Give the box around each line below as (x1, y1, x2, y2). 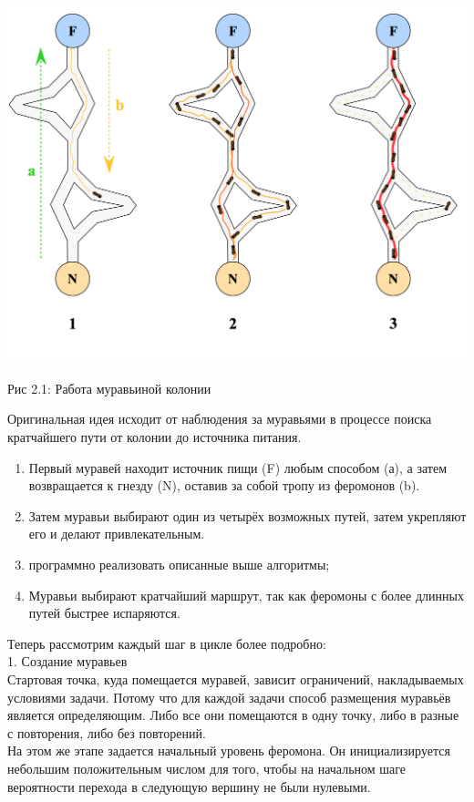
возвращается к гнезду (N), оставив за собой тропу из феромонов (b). (28, 476, 420, 495)
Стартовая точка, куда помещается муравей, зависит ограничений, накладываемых (7, 670, 464, 689)
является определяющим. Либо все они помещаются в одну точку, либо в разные (7, 705, 459, 725)
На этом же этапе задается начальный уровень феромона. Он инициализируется (7, 741, 450, 760)
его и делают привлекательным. (28, 524, 205, 543)
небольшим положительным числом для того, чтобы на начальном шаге (7, 758, 407, 777)
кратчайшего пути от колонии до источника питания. (7, 427, 302, 447)
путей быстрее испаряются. (28, 603, 180, 622)
